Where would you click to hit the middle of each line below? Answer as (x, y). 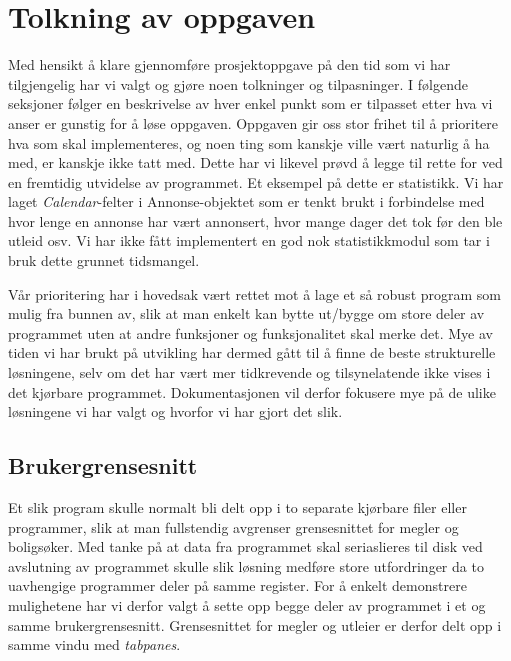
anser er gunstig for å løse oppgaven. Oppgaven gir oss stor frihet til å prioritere (253, 122)
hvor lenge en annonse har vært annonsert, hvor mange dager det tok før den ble (255, 220)
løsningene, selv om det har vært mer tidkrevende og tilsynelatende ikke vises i (249, 372)
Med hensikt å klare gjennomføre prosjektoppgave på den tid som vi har (229, 64)
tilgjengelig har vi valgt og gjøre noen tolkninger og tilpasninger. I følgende (238, 83)
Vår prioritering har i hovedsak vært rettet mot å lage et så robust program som (255, 293)
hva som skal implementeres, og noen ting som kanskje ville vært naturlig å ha (249, 142)
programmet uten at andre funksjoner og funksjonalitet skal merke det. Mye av (251, 332)
